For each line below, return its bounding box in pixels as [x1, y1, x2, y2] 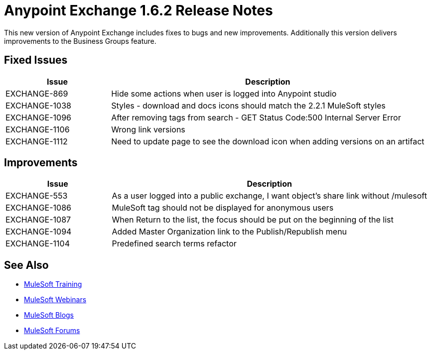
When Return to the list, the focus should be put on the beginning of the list [112, 215, 394, 225]
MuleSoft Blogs [24, 311, 74, 320]
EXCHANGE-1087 [5, 215, 71, 225]
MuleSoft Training [24, 280, 82, 289]
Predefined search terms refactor [112, 238, 237, 249]
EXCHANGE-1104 [5, 238, 70, 249]
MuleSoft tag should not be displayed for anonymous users [112, 203, 334, 213]
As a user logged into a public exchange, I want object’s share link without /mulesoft [112, 191, 427, 201]
